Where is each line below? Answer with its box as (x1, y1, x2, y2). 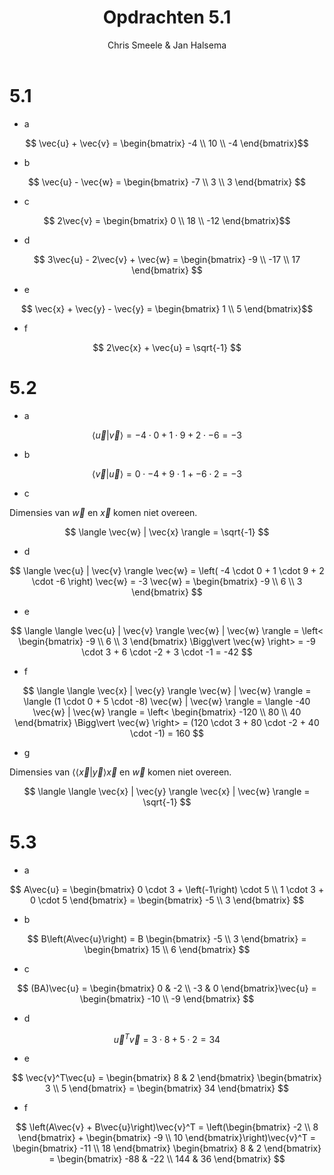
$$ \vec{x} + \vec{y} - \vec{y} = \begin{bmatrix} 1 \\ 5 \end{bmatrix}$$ (20, 302, 314, 315)
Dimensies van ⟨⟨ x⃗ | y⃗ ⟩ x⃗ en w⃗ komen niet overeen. (9, 766, 232, 778)
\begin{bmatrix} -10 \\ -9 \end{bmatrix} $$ (79, 992, 255, 1005)
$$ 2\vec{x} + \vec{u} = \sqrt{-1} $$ (92, 341, 242, 353)
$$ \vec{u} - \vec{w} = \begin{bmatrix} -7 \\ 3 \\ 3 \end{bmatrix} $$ (27, 176, 307, 188)
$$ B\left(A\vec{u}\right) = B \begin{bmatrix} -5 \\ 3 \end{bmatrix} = (27, 932, 307, 945)
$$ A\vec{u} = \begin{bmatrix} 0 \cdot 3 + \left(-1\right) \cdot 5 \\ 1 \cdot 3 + (9, 883, 325, 895)
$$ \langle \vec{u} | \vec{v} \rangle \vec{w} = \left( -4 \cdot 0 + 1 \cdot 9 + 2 (9, 564, 325, 576)
